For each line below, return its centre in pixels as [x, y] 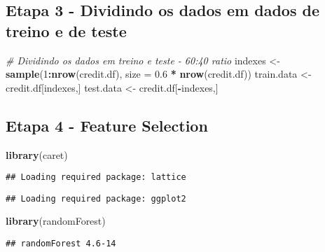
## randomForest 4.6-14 [61, 244]
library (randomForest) [56, 221]
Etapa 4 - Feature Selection [107, 125]
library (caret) [37, 154]
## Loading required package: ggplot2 [96, 198]
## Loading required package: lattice [96, 177]
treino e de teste [66, 30]
